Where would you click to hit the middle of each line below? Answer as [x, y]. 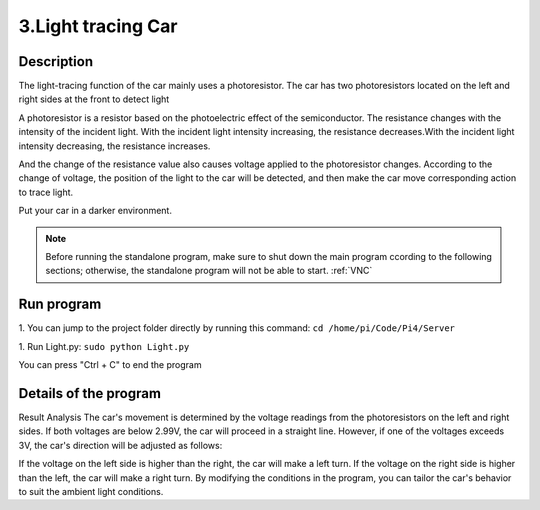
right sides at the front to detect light [94, 99]
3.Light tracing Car [98, 26]
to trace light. [46, 192]
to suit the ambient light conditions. [91, 491]
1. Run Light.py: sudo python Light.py [104, 346]
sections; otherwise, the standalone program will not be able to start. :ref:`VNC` [209, 271]
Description [56, 61]
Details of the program [90, 393]
